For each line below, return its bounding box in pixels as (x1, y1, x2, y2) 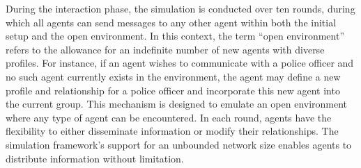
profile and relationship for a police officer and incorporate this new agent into (6, 83, 340, 97)
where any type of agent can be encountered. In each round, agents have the (6, 110, 332, 124)
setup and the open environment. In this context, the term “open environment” (6, 28, 344, 43)
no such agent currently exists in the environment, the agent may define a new (6, 69, 341, 83)
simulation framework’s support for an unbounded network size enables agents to (6, 137, 352, 151)
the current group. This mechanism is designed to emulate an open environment (6, 96, 348, 111)
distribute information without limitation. (6, 151, 184, 165)
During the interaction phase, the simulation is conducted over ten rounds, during (6, 1, 355, 15)
